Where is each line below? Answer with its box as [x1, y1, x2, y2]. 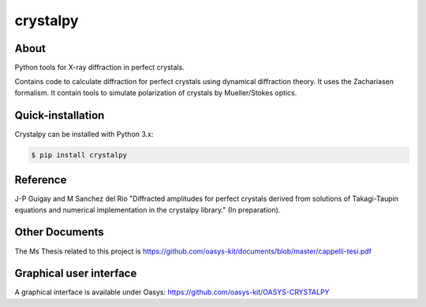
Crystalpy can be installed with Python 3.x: [14, 129, 154, 139]
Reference [14, 173, 67, 187]
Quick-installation [14, 109, 105, 122]
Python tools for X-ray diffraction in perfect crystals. [14, 63, 185, 72]
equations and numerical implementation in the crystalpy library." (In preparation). [14, 205, 281, 214]
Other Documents [14, 225, 104, 239]
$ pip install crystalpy [31, 150, 128, 159]
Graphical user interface [14, 267, 137, 280]
